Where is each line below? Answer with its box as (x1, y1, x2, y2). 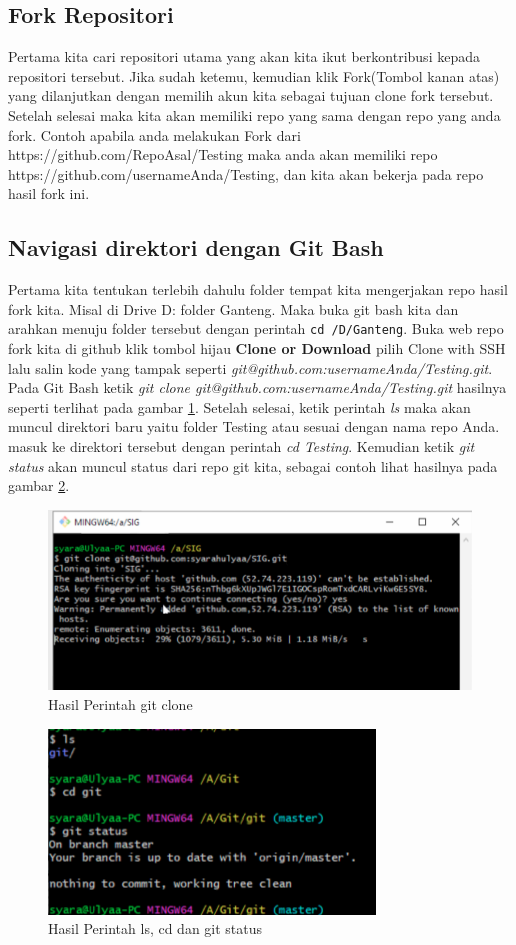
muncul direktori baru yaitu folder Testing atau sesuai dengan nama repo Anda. (8, 416, 500, 437)
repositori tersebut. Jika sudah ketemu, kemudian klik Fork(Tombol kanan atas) (8, 65, 500, 86)
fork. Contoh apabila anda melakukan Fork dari (8, 124, 301, 145)
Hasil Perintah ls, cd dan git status (48, 918, 263, 939)
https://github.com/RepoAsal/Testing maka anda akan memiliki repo (8, 144, 438, 165)
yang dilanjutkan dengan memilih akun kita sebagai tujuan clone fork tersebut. (8, 85, 494, 106)
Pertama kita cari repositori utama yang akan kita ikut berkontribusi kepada (8, 46, 480, 67)
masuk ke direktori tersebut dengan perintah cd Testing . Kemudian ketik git (8, 435, 475, 456)
